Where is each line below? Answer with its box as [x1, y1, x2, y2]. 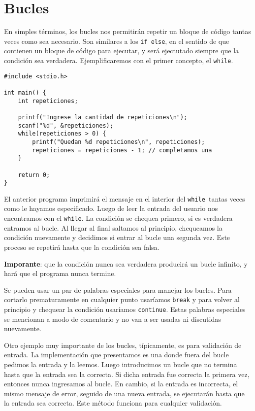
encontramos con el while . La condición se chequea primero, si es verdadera [4, 213, 233, 223]
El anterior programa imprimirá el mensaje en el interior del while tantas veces [4, 193, 245, 204]
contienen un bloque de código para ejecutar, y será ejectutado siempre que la [4, 45, 239, 56]
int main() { [4, 89, 46, 96]
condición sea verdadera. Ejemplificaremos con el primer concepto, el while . [4, 55, 233, 65]
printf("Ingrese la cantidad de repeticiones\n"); [18, 113, 188, 121]
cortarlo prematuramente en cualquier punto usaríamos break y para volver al [4, 294, 240, 305]
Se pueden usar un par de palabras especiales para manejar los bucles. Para [4, 284, 232, 295]
